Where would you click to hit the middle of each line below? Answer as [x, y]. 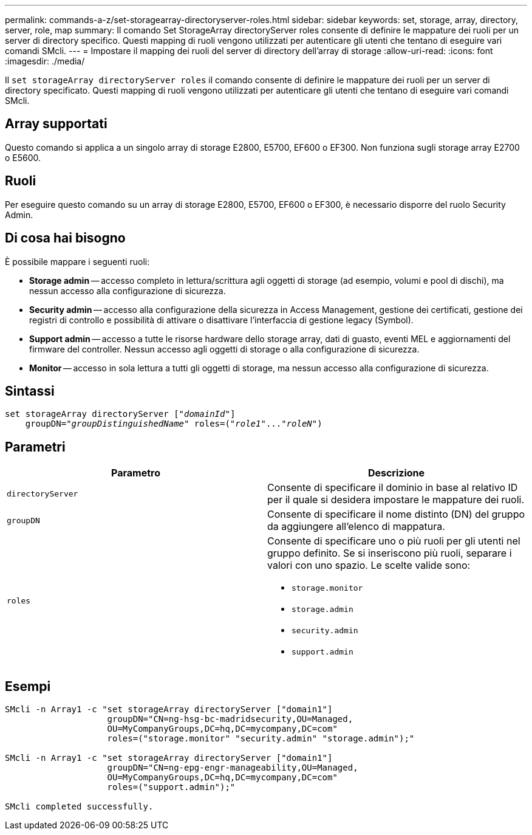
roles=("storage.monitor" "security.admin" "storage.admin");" [261, 739]
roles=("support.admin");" [171, 787]
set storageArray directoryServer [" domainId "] [120, 414]
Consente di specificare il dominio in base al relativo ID [393, 488]
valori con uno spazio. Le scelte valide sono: [369, 565]
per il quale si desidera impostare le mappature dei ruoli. [396, 500]
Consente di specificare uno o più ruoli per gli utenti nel [394, 541]
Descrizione [396, 473]
